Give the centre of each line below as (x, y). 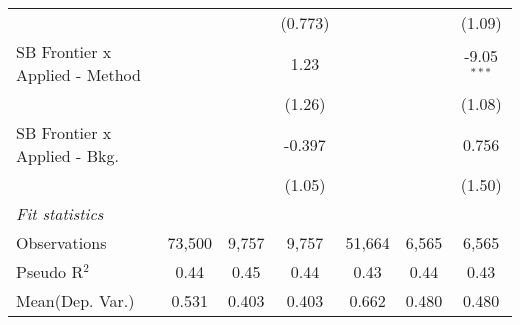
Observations (61, 242)
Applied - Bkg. (67, 155)
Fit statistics (60, 213)
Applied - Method (78, 74)
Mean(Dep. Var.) (75, 300)
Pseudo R (50, 271)
